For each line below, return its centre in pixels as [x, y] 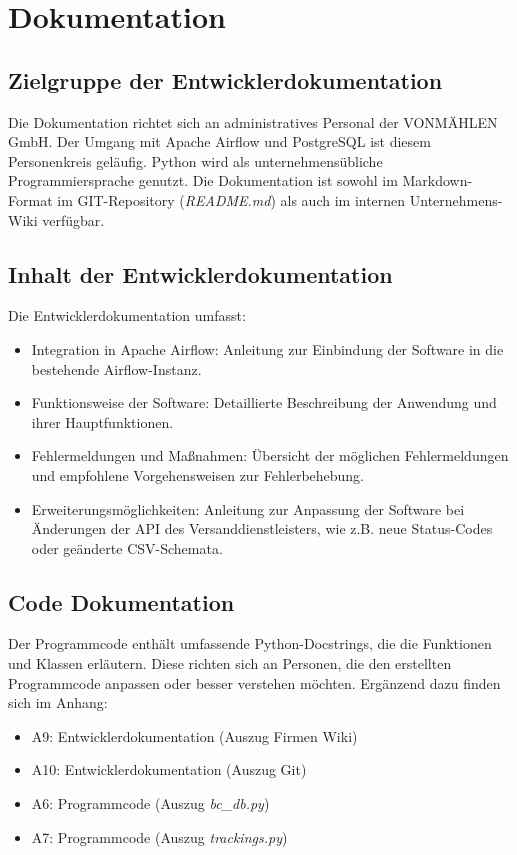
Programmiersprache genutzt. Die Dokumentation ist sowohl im [203, 180]
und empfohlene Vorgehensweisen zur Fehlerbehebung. [198, 474]
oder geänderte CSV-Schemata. [127, 547]
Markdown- [437, 180]
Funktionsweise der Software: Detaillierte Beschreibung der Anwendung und [264, 402]
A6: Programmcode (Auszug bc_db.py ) [150, 803]
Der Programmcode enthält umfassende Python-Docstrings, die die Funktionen [250, 643]
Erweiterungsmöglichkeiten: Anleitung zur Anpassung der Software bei [248, 508]
